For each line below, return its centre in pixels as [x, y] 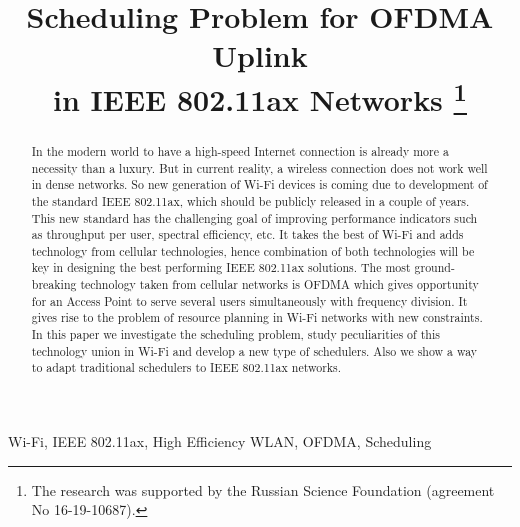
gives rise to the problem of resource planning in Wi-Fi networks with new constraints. [257, 317]
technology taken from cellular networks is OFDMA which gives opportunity [279, 284]
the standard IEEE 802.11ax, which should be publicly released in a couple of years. [250, 200]
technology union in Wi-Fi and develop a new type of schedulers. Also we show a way [254, 350]
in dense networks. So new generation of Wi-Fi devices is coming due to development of [259, 184]
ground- [434, 267]
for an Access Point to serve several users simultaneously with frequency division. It [249, 300]
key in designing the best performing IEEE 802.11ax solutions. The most [221, 267]
